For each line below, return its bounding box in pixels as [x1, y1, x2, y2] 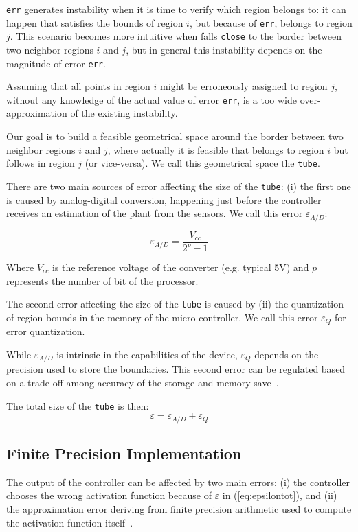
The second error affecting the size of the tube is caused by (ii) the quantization [6, 297, 344, 311]
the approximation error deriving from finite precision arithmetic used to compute [6, 502, 352, 516]
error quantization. [6, 324, 85, 338]
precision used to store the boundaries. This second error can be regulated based [6, 362, 346, 376]
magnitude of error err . [6, 56, 106, 70]
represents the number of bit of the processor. [6, 273, 199, 288]
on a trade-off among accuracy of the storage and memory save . [6, 375, 279, 389]
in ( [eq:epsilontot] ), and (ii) [222, 488, 337, 502]
